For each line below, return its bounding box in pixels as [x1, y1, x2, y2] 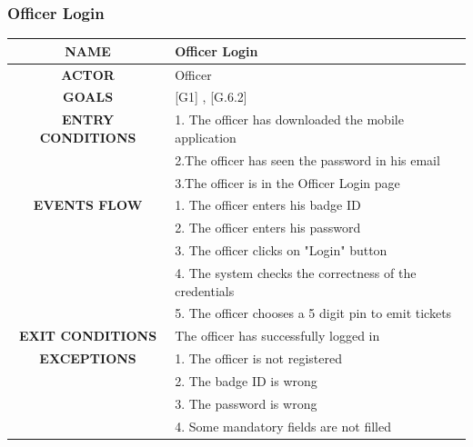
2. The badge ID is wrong [175, 371, 317, 390]
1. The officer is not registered [175, 349, 342, 368]
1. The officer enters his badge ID [175, 195, 361, 214]
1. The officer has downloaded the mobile [175, 110, 404, 129]
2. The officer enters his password [175, 218, 361, 237]
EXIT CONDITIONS [19, 326, 157, 345]
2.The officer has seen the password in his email [175, 150, 440, 169]
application [175, 127, 236, 146]
